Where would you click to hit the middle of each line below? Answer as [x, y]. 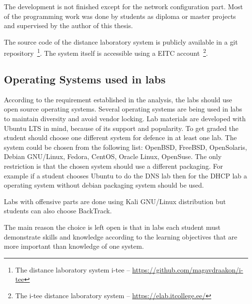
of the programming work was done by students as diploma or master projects [120, 16]
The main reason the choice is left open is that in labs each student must [112, 227]
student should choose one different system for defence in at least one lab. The [120, 137]
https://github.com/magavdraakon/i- [188, 269]
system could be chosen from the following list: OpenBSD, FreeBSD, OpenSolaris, [126, 147]
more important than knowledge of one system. [74, 246]
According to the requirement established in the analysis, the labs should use [118, 99]
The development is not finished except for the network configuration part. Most [124, 6]
